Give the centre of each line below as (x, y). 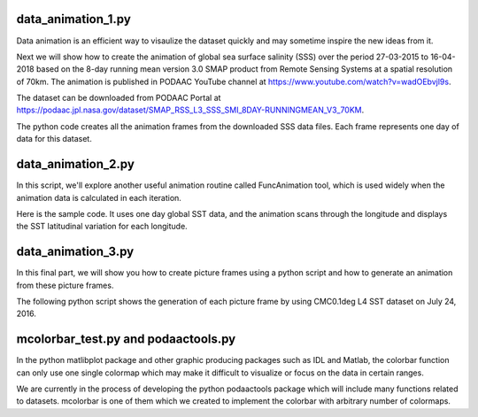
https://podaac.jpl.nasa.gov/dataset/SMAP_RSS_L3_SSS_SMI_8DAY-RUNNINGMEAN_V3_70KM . (190, 110)
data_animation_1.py (74, 19)
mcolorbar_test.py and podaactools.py (126, 340)
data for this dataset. (54, 139)
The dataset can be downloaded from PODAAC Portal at (119, 98)
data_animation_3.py (75, 252)
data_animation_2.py (75, 164)
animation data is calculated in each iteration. (99, 197)
